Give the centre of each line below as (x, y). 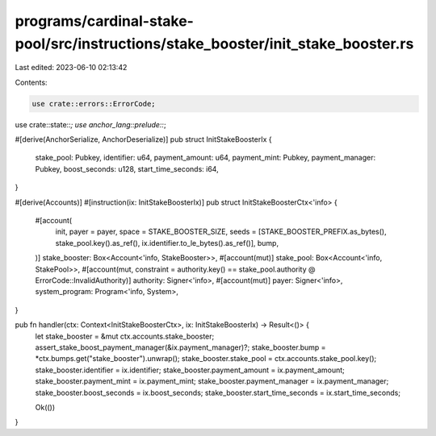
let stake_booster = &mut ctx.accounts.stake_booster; (125, 336)
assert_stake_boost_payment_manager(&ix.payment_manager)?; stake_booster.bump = (180, 347)
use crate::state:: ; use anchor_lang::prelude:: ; (90, 124)
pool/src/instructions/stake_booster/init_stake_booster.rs (214, 44)
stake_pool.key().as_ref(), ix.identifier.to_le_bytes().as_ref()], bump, (167, 243)
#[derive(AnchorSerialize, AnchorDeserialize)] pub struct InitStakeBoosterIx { (143, 139)
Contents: (31, 82)
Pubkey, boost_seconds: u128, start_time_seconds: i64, (127, 168)
